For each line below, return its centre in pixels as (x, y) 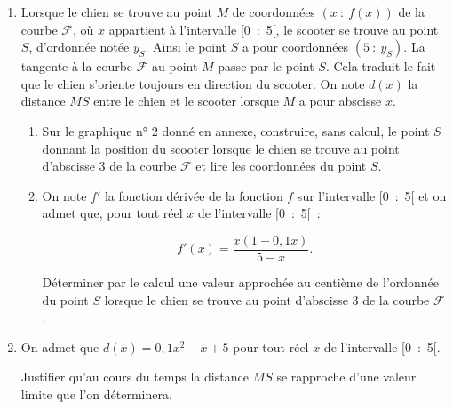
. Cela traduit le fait (381, 66)
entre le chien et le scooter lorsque (186, 101)
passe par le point (266, 66)
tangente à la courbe (77, 66)
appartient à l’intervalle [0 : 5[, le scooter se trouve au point (274, 29)
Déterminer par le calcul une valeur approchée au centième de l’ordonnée (241, 282)
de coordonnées (274, 12)
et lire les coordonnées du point (281, 166)
